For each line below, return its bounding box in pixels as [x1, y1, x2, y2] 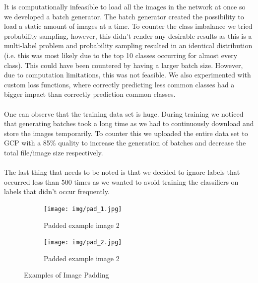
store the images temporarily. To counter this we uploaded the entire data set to [4, 128, 248, 138]
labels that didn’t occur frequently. [4, 186, 110, 197]
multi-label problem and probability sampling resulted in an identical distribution [4, 40, 253, 51]
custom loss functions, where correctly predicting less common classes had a [4, 79, 235, 89]
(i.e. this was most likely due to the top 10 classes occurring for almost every [4, 50, 238, 60]
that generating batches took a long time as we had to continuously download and [4, 118, 254, 129]
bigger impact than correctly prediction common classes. [4, 89, 176, 99]
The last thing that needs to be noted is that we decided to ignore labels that [4, 167, 240, 177]
